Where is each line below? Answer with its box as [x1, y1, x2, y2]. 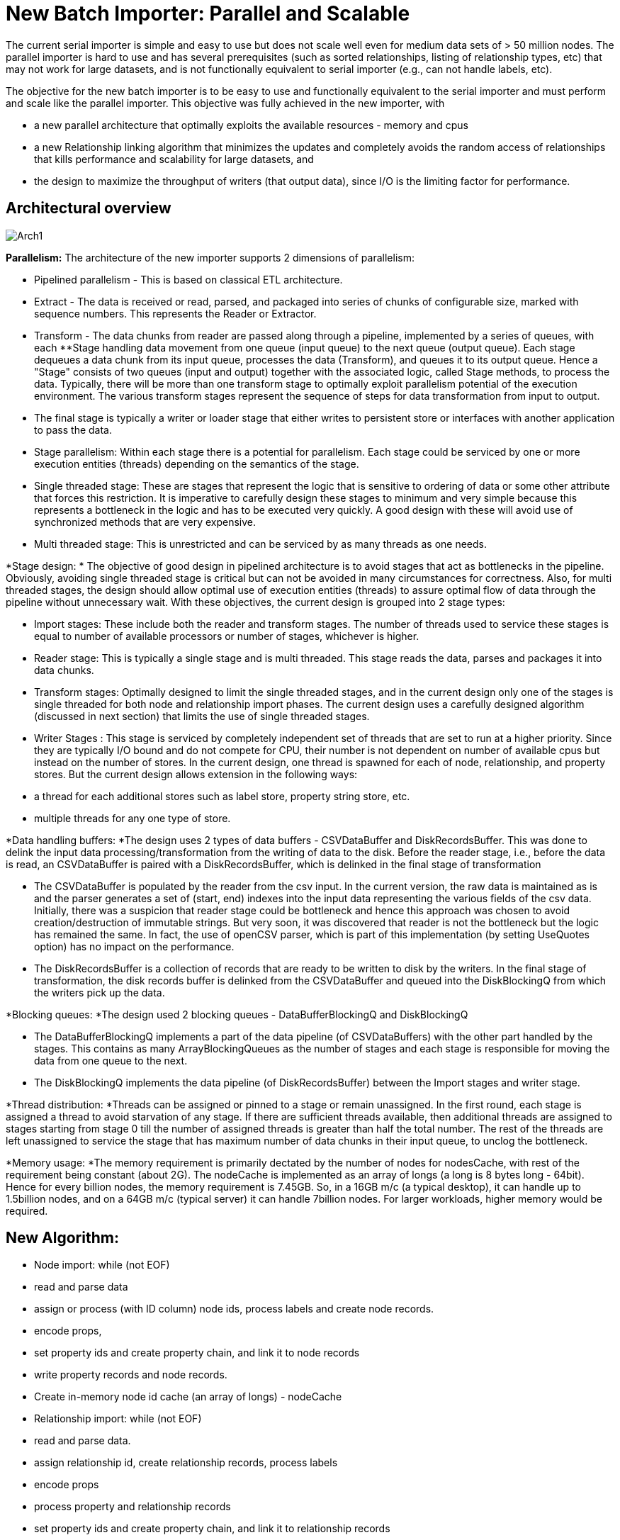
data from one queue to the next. [34, 1054, 188, 1067]
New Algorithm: [6, 1229, 119, 1247]
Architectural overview [6, 199, 171, 218]
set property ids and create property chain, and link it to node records [34, 1347, 360, 1359]
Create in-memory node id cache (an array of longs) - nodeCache [34, 1390, 342, 1403]
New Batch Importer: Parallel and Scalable [6, 1, 410, 26]
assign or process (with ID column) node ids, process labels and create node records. [34, 1303, 434, 1315]
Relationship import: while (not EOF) [34, 1412, 202, 1425]
